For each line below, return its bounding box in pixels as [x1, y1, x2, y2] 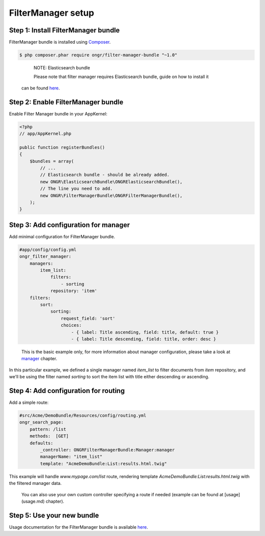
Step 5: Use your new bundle [9, 511, 99, 519]
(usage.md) [21, 498, 45, 504]
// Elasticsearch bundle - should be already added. [40, 172, 170, 178]
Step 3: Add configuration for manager [9, 221, 130, 229]
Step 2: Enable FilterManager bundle [9, 98, 124, 106]
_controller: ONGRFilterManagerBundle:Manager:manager [40, 447, 175, 452]
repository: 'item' [50, 288, 98, 294]
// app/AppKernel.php [19, 131, 72, 137]
